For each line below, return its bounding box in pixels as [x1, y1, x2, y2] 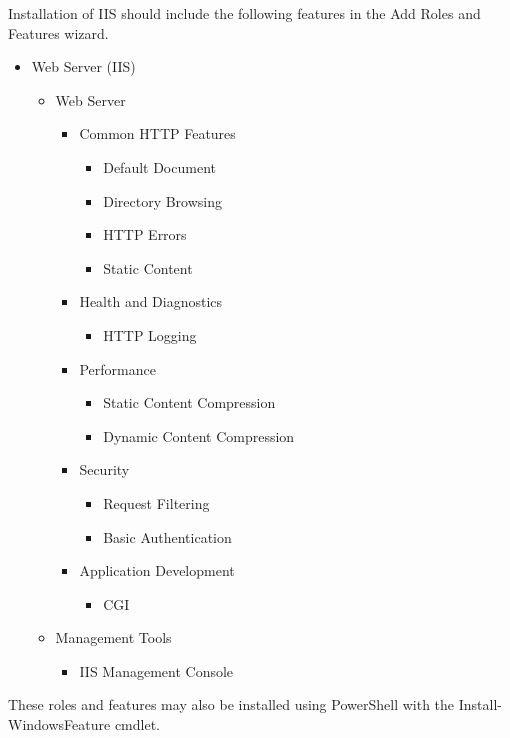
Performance [79, 358, 156, 379]
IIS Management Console [79, 660, 234, 681]
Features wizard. [8, 22, 109, 43]
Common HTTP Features [79, 123, 236, 144]
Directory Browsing [103, 190, 222, 211]
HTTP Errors [103, 224, 187, 245]
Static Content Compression [103, 392, 276, 413]
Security [79, 459, 130, 480]
